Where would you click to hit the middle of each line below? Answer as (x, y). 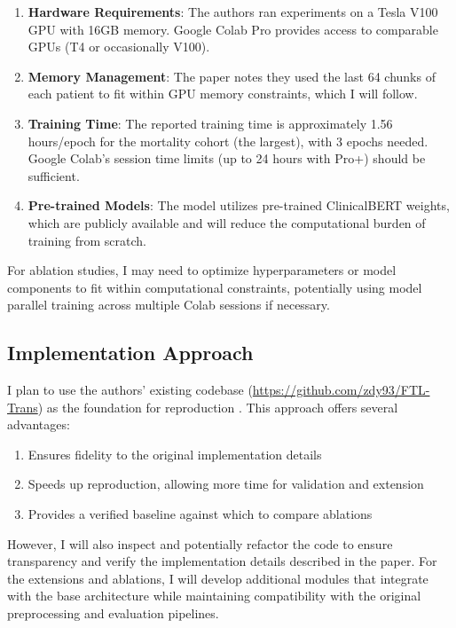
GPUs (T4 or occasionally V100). (119, 47)
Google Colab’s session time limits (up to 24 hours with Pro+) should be (227, 158)
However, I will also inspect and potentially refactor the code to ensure (200, 543)
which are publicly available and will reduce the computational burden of (227, 222)
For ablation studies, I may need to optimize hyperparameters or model (202, 270)
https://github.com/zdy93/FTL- (341, 390)
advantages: (39, 424)
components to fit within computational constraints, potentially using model (215, 287)
